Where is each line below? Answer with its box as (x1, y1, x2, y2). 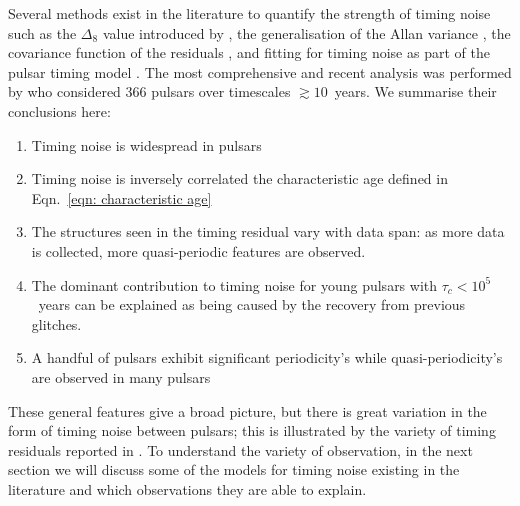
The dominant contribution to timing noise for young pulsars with (31, 274, 438, 295)
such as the (8, 22, 77, 43)
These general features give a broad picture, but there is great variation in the (8, 400, 487, 421)
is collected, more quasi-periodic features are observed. (31, 240, 366, 261)
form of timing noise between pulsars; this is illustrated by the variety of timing (8, 420, 496, 441)
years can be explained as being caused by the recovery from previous (38, 294, 466, 315)
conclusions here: (8, 100, 111, 121)
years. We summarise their (334, 81, 497, 102)
